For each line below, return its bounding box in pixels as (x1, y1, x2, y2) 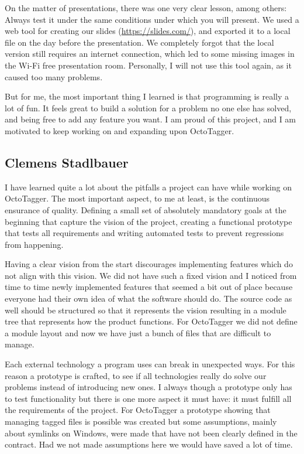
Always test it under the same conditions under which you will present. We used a (5, 13, 299, 25)
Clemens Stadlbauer (5, 153, 129, 171)
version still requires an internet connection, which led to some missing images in (5, 47, 295, 60)
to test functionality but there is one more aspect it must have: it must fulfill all (5, 392, 292, 404)
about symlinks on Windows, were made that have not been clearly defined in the (5, 426, 298, 439)
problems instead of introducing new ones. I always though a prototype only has (5, 381, 292, 393)
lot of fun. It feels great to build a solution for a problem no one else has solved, (5, 101, 292, 114)
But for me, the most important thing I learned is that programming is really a (5, 90, 289, 103)
